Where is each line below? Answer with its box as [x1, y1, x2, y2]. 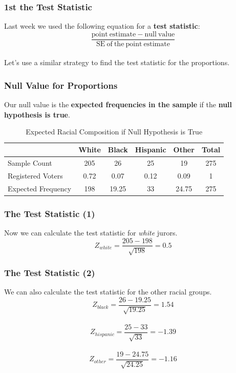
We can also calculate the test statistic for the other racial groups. [4, 286, 212, 297]
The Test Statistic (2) [4, 266, 95, 279]
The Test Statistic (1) [4, 207, 95, 220]
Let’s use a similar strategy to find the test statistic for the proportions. [4, 57, 230, 68]
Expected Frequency [8, 183, 72, 193]
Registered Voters [8, 170, 63, 181]
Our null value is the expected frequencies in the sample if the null [4, 99, 232, 110]
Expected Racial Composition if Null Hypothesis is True [26, 126, 203, 137]
